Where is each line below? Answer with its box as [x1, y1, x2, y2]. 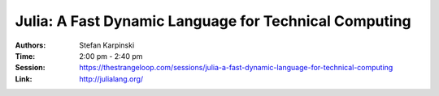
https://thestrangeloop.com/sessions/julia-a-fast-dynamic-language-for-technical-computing [79, 63, 393, 73]
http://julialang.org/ [79, 73, 144, 84]
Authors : [15, 40, 46, 50]
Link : [15, 73, 33, 84]
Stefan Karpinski [79, 40, 135, 50]
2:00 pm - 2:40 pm [79, 51, 143, 61]
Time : [15, 51, 36, 61]
